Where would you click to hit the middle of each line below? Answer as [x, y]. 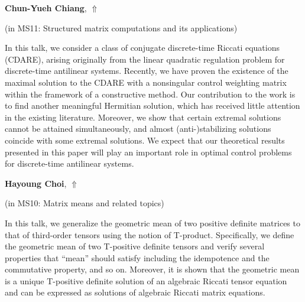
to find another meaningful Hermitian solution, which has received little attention [152, 105]
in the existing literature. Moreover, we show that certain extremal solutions [143, 117]
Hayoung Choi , [36, 183]
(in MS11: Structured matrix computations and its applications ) [121, 27]
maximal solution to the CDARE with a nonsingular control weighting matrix [146, 82]
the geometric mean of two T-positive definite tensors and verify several [135, 246]
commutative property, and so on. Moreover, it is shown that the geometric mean [152, 269]
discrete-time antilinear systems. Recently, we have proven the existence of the [147, 71]
